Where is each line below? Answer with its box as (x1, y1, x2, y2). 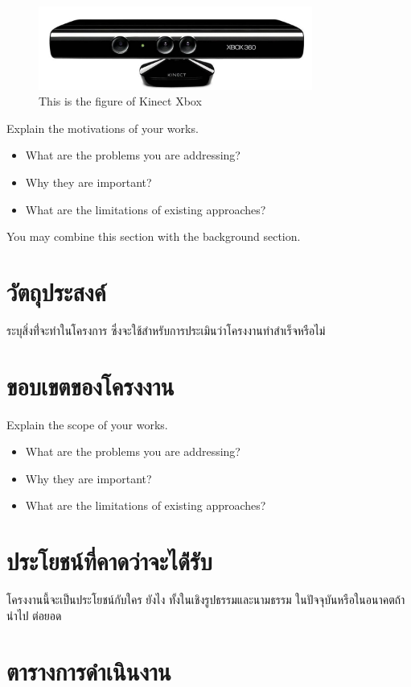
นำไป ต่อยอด (6, 606, 62, 623)
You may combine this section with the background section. (6, 228, 301, 245)
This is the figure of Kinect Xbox (39, 93, 202, 110)
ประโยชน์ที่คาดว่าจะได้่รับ (6, 544, 212, 577)
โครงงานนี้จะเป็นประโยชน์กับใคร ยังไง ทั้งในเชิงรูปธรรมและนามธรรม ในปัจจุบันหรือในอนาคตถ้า (6, 591, 405, 608)
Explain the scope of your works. (6, 416, 168, 432)
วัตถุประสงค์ (6, 275, 106, 308)
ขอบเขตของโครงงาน (6, 369, 175, 402)
